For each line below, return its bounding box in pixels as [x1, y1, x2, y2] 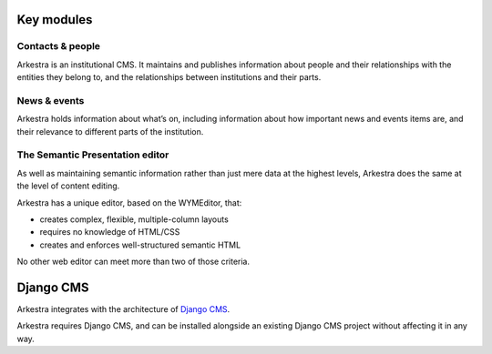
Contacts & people [16, 40, 100, 53]
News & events [16, 94, 85, 106]
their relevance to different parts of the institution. [16, 126, 204, 137]
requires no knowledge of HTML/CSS [39, 227, 180, 238]
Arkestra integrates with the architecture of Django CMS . [16, 304, 231, 315]
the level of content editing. [16, 180, 120, 191]
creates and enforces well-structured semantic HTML [39, 239, 241, 250]
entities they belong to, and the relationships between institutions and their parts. [16, 72, 322, 83]
